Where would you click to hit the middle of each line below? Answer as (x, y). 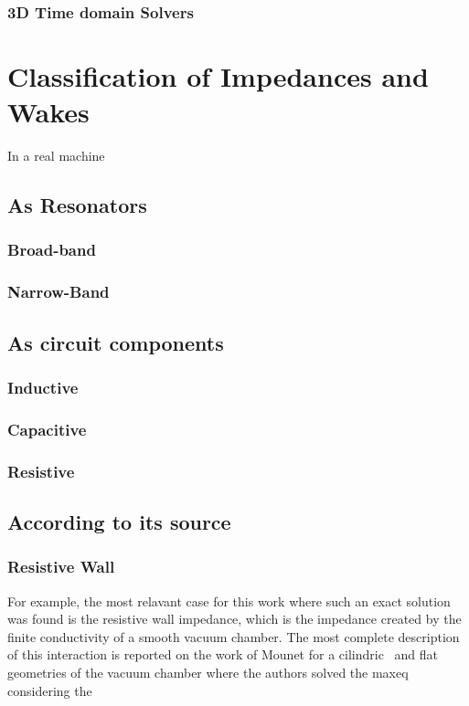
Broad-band (52, 250)
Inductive (43, 387)
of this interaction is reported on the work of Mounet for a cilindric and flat (223, 654)
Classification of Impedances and (218, 76)
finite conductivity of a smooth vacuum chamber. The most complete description (234, 636)
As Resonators (77, 205)
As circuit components (116, 342)
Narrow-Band (59, 292)
